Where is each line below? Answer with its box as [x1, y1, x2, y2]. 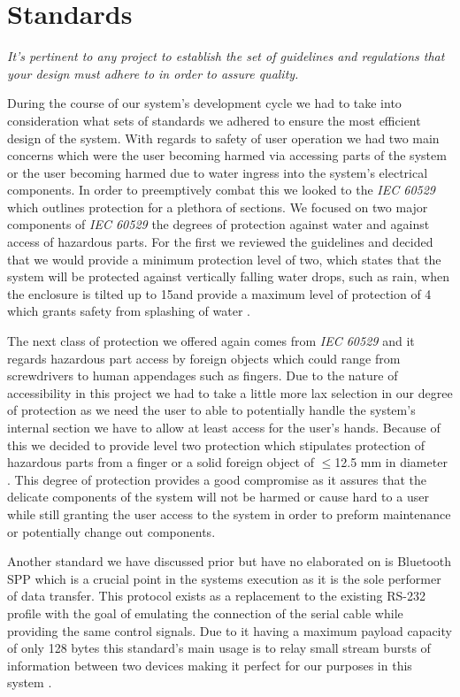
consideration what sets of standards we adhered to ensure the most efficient [7, 111, 421, 129]
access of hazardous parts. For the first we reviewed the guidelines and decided [7, 233, 433, 251]
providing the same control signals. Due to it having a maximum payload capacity [7, 621, 452, 640]
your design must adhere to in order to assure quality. [7, 64, 299, 82]
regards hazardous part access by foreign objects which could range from [7, 348, 401, 367]
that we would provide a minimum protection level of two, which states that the [7, 249, 441, 268]
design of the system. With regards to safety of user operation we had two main [7, 128, 440, 147]
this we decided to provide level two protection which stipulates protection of [7, 435, 425, 454]
